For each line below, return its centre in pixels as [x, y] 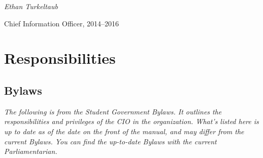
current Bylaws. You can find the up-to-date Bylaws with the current [110, 141]
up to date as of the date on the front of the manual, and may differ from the [124, 131]
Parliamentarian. [31, 151]
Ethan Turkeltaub [31, 6]
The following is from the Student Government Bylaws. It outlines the [113, 111]
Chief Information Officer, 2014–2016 [62, 23]
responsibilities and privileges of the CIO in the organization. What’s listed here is [131, 121]
